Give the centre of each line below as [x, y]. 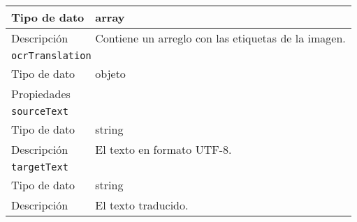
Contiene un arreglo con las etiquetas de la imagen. [220, 38]
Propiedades [41, 94]
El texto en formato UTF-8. [163, 149]
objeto [110, 73]
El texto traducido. [142, 205]
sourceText [40, 111]
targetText [40, 167]
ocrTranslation [51, 56]
